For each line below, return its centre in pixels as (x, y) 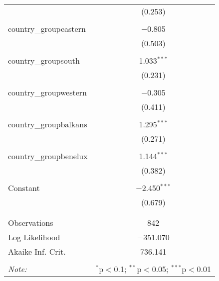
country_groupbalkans (48, 124)
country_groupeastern (47, 29)
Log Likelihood (34, 237)
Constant (24, 188)
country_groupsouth (44, 60)
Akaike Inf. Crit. (37, 251)
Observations (31, 223)
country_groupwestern (48, 92)
